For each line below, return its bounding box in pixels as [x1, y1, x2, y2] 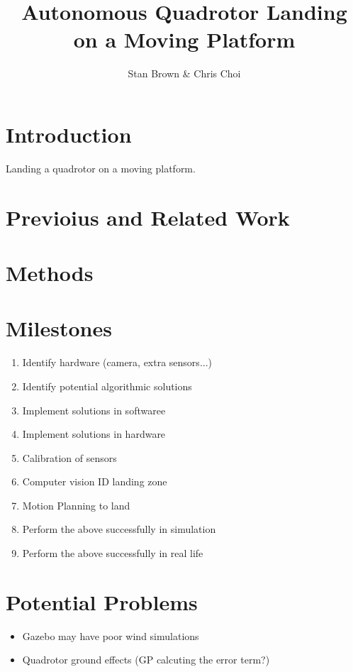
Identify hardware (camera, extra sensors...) [22, 355, 212, 370]
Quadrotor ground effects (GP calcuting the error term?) [22, 652, 270, 667]
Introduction [6, 119, 132, 148]
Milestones [6, 314, 112, 343]
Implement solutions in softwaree [22, 402, 166, 417]
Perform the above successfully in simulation [22, 522, 216, 536]
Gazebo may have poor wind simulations [22, 628, 199, 643]
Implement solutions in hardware [22, 426, 166, 441]
